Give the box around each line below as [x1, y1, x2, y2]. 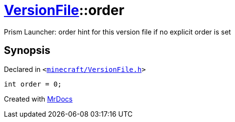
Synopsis [4, 44, 50, 57]
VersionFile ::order [4, 2, 124, 18]
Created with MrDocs [4, 94, 73, 103]
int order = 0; [4, 80, 62, 88]
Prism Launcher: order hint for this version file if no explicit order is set [4, 27, 231, 36]
